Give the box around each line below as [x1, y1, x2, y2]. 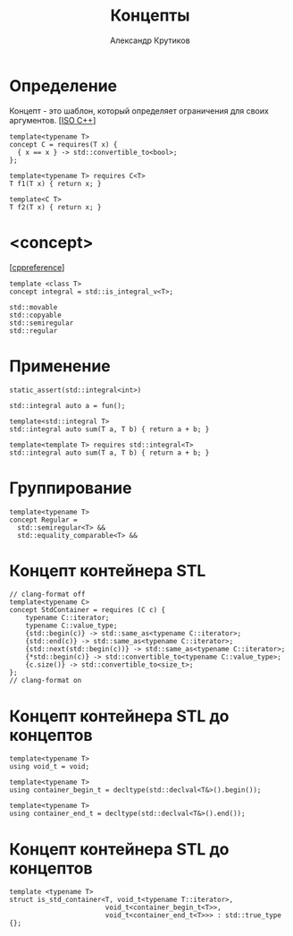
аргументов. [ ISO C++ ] [9, 115, 96, 125]
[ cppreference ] [9, 261, 65, 273]
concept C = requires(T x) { [9, 140, 118, 149]
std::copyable [9, 311, 63, 319]
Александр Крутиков [110, 35, 190, 46]
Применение [9, 355, 111, 376]
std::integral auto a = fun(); [9, 401, 126, 410]
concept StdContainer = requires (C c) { [9, 606, 166, 615]
